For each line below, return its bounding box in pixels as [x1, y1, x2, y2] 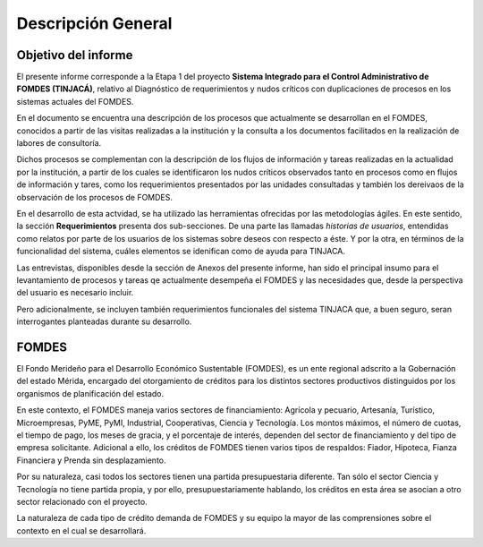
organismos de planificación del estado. [16, 388, 165, 398]
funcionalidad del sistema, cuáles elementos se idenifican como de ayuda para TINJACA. [16, 246, 346, 257]
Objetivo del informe [16, 47, 133, 63]
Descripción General [16, 13, 173, 33]
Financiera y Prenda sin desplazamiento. [16, 455, 166, 466]
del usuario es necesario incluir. [16, 287, 134, 298]
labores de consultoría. [16, 138, 102, 149]
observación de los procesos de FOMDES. [16, 192, 174, 202]
